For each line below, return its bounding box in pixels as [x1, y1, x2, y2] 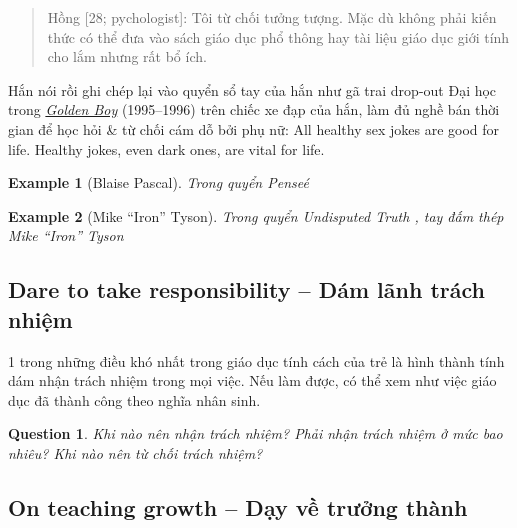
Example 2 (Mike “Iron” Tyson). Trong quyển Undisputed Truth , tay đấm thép [8, 205, 504, 226]
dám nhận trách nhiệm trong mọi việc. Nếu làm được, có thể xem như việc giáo [8, 370, 497, 391]
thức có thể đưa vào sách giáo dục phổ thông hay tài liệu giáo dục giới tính [47, 26, 510, 47]
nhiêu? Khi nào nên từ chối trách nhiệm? [8, 442, 263, 463]
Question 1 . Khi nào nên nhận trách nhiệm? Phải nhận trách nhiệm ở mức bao [8, 423, 503, 444]
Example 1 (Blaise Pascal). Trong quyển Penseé [8, 172, 309, 193]
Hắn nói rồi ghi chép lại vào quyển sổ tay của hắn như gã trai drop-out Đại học [8, 79, 497, 100]
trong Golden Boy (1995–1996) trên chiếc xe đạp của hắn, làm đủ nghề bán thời [8, 99, 500, 120]
